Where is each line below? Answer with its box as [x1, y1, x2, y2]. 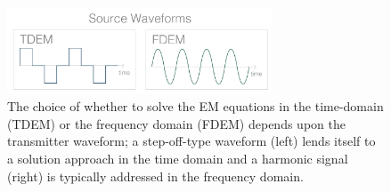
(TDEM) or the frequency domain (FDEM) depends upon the [7, 114, 346, 132]
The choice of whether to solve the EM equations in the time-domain [7, 97, 384, 116]
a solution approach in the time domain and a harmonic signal [7, 149, 348, 168]
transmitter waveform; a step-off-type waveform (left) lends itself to [7, 132, 376, 150]
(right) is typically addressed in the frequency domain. [7, 166, 304, 185]
